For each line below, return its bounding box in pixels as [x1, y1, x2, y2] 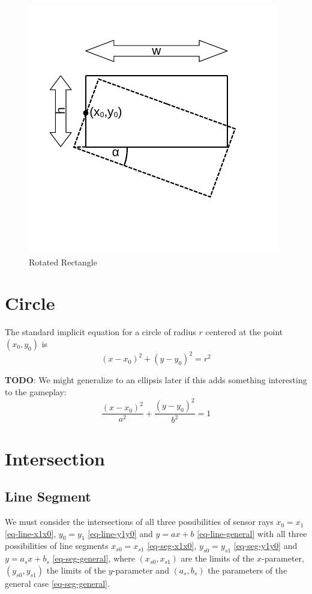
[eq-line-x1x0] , [5, 527, 56, 539]
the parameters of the [208, 563, 287, 576]
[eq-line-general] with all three [197, 527, 307, 539]
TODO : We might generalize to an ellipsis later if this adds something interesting [5, 374, 307, 386]
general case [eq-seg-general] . [5, 577, 110, 589]
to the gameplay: [5, 386, 67, 398]
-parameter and [112, 563, 169, 576]
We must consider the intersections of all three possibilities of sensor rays [5, 515, 274, 528]
